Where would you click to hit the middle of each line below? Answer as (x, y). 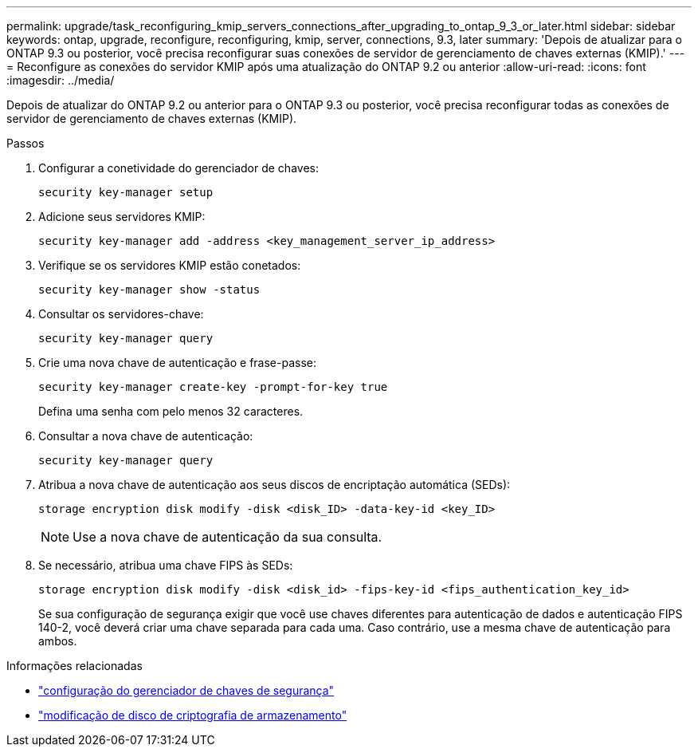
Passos (25, 143)
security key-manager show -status (149, 290)
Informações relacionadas (75, 666)
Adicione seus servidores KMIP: (122, 217)
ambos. (58, 641)
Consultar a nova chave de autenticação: (146, 436)
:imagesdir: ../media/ (61, 80)
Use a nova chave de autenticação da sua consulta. (227, 537)
